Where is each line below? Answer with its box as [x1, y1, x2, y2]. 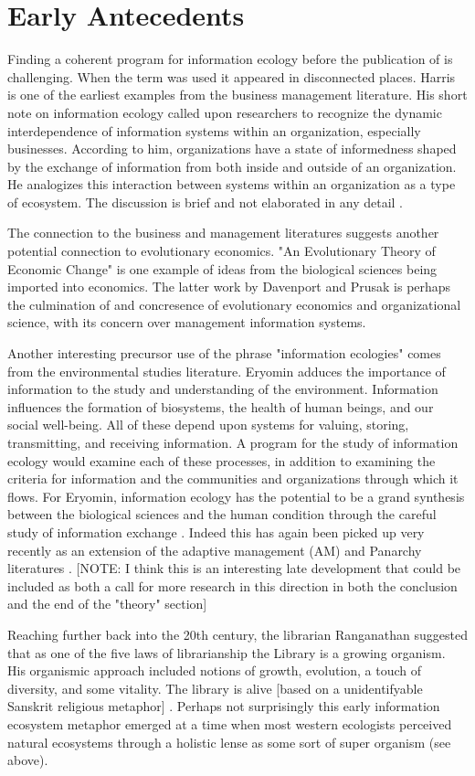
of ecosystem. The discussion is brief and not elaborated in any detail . [7, 192, 403, 211]
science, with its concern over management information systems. [7, 313, 366, 332]
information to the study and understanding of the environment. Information [7, 379, 438, 399]
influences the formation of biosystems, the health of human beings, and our [7, 397, 434, 416]
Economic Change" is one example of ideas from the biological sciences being [7, 259, 438, 278]
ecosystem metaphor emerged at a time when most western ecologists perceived [7, 714, 452, 733]
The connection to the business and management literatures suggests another [7, 223, 439, 242]
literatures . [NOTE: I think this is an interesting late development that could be [7, 558, 461, 578]
